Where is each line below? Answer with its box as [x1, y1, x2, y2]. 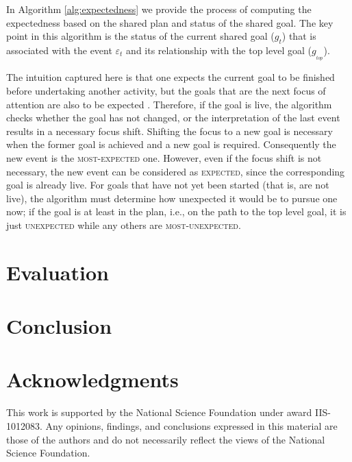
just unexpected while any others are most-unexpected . [6, 217, 241, 232]
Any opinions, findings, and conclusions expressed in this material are [45, 419, 338, 433]
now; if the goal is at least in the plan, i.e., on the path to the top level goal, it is [6, 204, 347, 219]
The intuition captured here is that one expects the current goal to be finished [6, 70, 335, 84]
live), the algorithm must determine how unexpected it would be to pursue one [6, 191, 338, 205]
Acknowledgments [6, 365, 179, 393]
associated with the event [6, 42, 112, 57]
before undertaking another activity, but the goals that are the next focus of [6, 84, 326, 98]
